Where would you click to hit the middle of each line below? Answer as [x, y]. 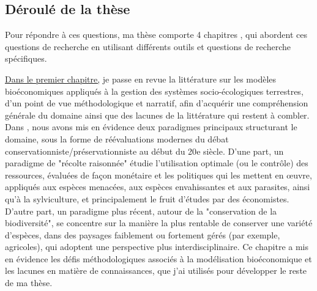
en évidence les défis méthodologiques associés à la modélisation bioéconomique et [158, 258]
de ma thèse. [29, 283]
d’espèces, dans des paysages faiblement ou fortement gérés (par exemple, [143, 234]
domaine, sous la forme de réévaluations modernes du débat [117, 138]
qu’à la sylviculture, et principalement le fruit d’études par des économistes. [147, 198]
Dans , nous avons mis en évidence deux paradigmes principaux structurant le [151, 127]
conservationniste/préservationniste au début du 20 [101, 151]
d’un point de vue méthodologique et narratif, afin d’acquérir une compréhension [157, 103]
